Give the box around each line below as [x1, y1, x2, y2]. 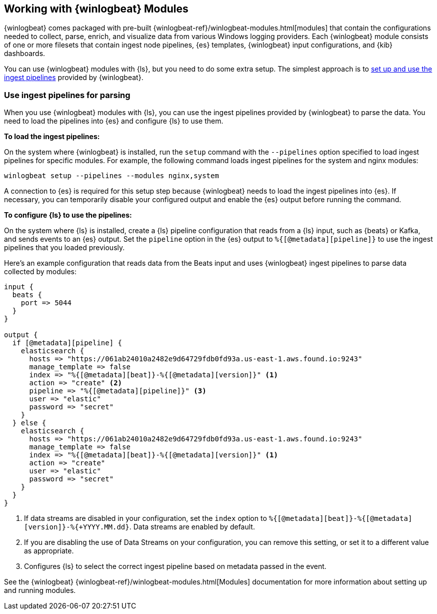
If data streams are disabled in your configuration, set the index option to [24, 514, 267, 523]
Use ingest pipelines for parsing [4, 90, 130, 100]
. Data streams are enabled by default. [129, 522, 255, 531]
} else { [12, 419, 46, 427]
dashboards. [4, 49, 45, 58]
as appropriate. [24, 546, 74, 555]
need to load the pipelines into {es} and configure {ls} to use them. [4, 117, 223, 126]
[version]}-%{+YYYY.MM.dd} [24, 523, 129, 531]
